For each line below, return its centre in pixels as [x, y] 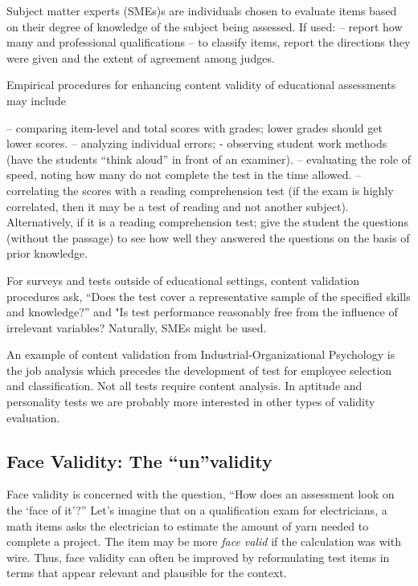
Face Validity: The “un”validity [139, 460]
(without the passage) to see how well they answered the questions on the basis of [208, 237]
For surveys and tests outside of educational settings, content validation [183, 280]
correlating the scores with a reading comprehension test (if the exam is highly [200, 190]
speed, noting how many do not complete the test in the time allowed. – [184, 175]
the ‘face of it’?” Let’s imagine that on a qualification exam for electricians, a [197, 510]
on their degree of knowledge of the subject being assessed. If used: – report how [205, 26]
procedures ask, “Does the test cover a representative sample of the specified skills [209, 296]
